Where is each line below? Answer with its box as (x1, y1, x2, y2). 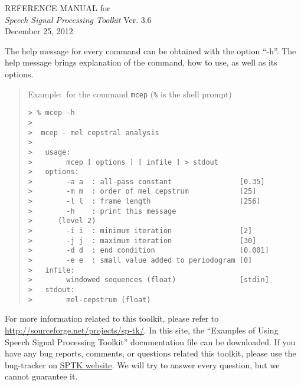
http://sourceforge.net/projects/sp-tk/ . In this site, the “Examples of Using (5, 323, 279, 336)
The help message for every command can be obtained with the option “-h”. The (5, 44, 296, 57)
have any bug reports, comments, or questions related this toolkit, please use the (5, 347, 296, 359)
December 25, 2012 (5, 25, 73, 37)
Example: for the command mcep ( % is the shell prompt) (28, 87, 232, 100)
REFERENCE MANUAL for (5, 2, 110, 14)
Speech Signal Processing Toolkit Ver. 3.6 (5, 13, 152, 25)
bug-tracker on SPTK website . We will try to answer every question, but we (5, 358, 280, 371)
